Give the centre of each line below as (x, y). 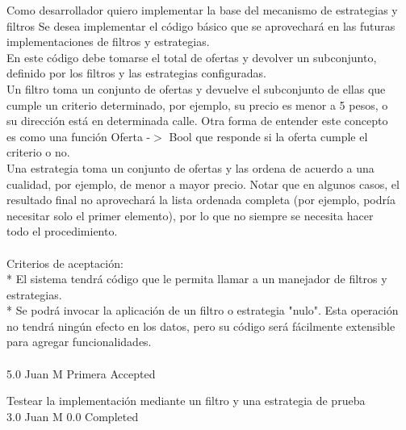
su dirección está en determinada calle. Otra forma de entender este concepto (197, 121)
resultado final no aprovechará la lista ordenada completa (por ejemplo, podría (201, 200)
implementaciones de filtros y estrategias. (108, 42)
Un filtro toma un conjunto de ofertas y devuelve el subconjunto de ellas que (196, 88)
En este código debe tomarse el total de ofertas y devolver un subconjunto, (192, 57)
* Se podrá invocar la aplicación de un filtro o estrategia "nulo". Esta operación (203, 310)
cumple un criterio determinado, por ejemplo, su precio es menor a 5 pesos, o (197, 104)
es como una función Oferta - (79, 136)
